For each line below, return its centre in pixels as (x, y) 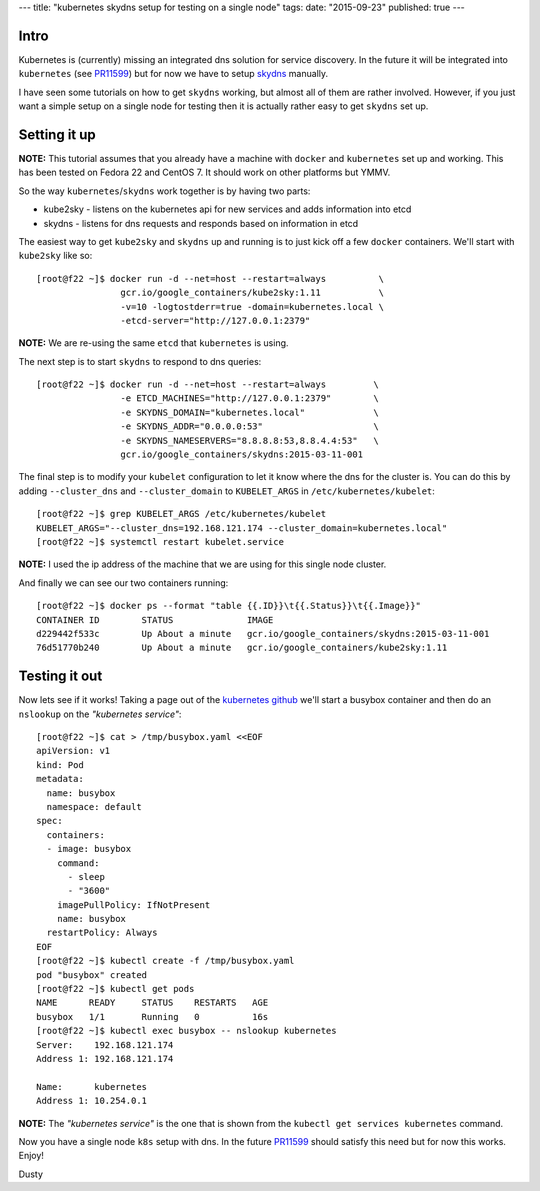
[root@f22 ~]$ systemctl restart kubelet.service (160, 541)
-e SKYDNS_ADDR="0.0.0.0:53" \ (249, 426)
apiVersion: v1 (73, 751)
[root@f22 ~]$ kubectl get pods (115, 989)
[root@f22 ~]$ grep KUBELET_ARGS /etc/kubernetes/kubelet (181, 514)
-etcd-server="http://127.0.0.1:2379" (215, 320)
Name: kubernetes (92, 1086)
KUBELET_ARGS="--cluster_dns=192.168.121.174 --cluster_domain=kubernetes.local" (242, 528)
